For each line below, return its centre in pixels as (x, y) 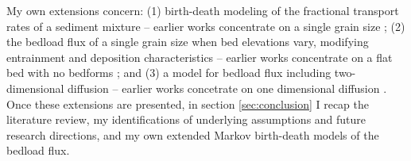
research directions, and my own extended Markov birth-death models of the (193, 134)
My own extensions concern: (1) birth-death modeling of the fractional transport (203, 10)
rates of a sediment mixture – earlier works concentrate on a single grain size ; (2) (206, 26)
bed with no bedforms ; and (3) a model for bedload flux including (169, 73)
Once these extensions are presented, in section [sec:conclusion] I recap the (188, 103)
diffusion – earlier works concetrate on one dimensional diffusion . (227, 88)
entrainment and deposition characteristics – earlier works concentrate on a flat (200, 57)
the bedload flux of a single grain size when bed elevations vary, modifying (188, 42)
